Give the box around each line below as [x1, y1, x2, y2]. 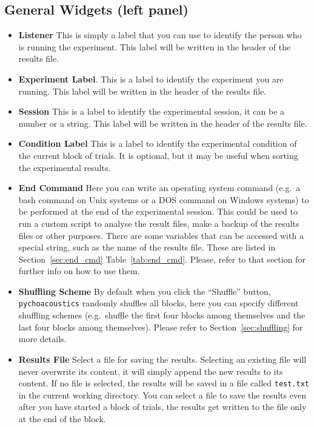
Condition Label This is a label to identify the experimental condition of [18, 137, 297, 150]
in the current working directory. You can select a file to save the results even [18, 388, 306, 401]
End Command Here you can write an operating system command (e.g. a [18, 181, 301, 194]
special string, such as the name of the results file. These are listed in [18, 241, 276, 254]
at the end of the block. [18, 412, 106, 425]
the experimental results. [18, 161, 111, 173]
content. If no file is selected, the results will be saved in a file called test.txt [18, 377, 309, 389]
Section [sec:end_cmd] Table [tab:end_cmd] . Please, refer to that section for [18, 252, 306, 265]
